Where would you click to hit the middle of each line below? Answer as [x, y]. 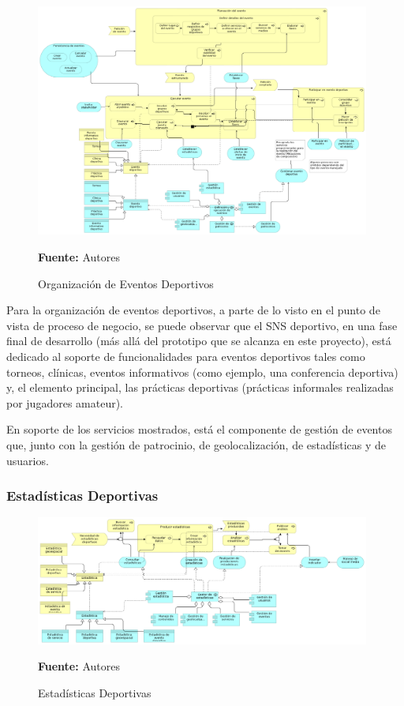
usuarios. [28, 460]
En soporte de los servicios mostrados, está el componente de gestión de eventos [199, 429]
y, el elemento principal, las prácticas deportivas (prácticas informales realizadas [200, 387]
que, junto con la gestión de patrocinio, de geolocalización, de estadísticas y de [196, 445]
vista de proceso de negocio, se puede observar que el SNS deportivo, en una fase [202, 325]
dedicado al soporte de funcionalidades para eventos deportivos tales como [186, 357]
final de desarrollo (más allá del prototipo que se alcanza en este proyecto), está [199, 341]
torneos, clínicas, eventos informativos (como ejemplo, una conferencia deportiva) [202, 372]
